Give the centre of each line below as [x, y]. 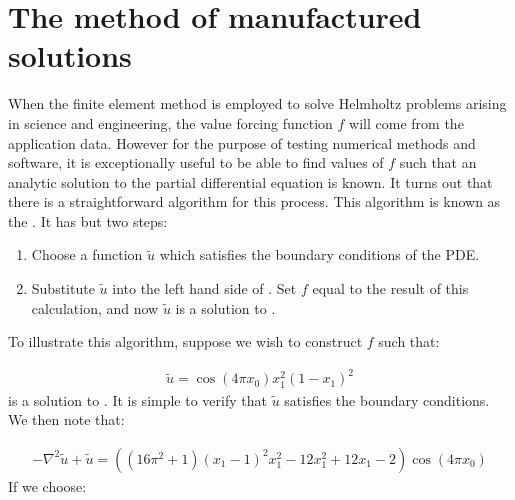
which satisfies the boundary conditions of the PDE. [319, 254]
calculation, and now [95, 307]
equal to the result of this [390, 288]
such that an [438, 162]
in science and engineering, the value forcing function [170, 122]
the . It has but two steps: [88, 220]
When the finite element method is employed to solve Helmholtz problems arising [257, 103]
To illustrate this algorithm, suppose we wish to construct [185, 341]
